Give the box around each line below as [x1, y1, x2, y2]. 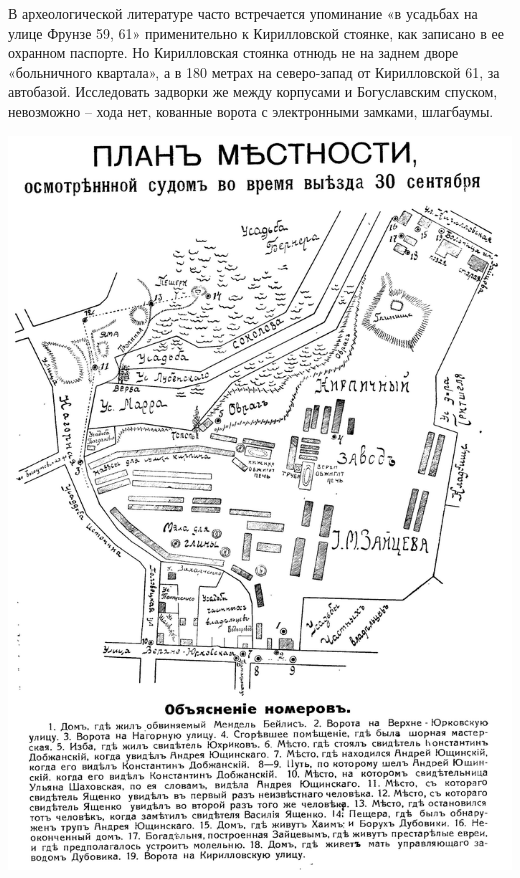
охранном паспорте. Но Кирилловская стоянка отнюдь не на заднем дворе [8, 42, 459, 63]
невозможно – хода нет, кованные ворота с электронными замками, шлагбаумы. [8, 100, 494, 121]
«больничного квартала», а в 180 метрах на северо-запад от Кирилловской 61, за [8, 61, 500, 82]
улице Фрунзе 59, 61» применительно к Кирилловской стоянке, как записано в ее [8, 22, 504, 43]
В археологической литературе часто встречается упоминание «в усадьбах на [8, 3, 478, 23]
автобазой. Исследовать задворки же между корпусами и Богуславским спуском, [8, 81, 498, 102]
